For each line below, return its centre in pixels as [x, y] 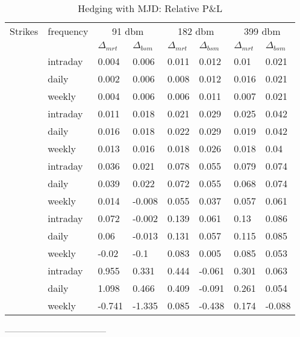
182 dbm [196, 31]
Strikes [24, 31]
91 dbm [128, 31]
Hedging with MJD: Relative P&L [150, 8]
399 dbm [262, 31]
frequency [68, 31]
